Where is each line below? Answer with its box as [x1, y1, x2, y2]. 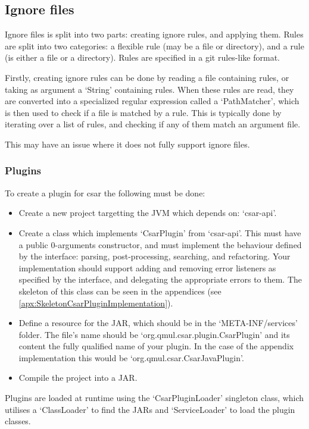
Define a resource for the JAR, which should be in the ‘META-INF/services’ [18, 317, 298, 329]
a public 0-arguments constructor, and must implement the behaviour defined [18, 238, 302, 250]
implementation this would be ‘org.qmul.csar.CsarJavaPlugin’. [18, 351, 244, 364]
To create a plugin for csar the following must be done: [5, 186, 205, 199]
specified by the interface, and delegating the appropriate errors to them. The [18, 273, 302, 286]
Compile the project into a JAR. [18, 371, 138, 384]
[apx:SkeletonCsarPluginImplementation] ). [18, 296, 173, 309]
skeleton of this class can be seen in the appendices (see [18, 284, 221, 297]
